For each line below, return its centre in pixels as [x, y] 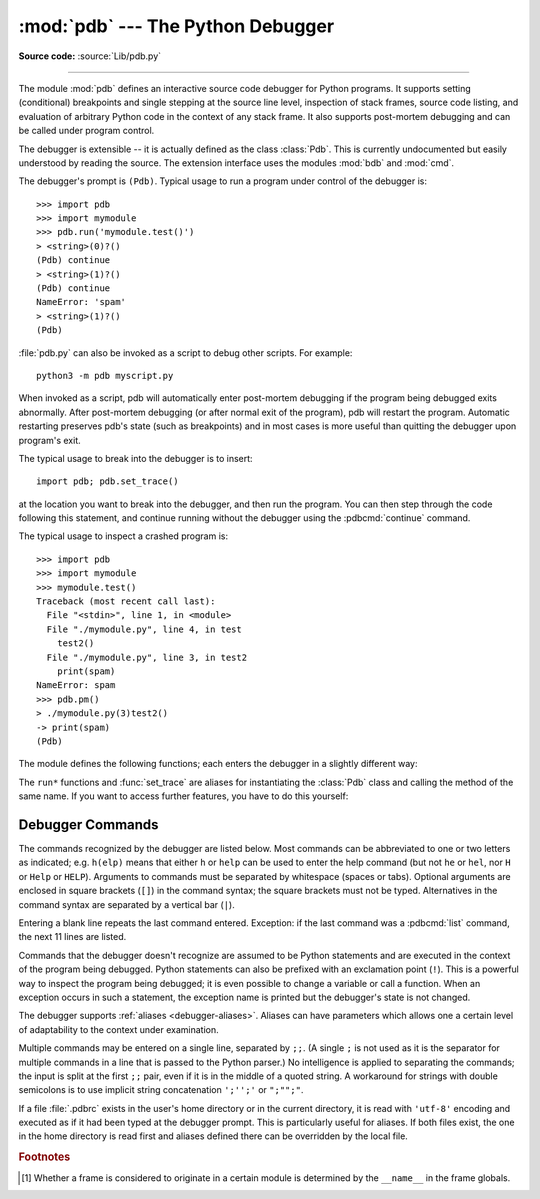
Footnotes [44, 1157]
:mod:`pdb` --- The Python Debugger [176, 26]
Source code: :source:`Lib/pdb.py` [90, 56]
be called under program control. [86, 131]
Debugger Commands [88, 824]
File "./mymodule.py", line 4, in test [144, 629]
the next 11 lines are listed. [72, 937]
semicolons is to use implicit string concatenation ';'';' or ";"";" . [161, 1090]
